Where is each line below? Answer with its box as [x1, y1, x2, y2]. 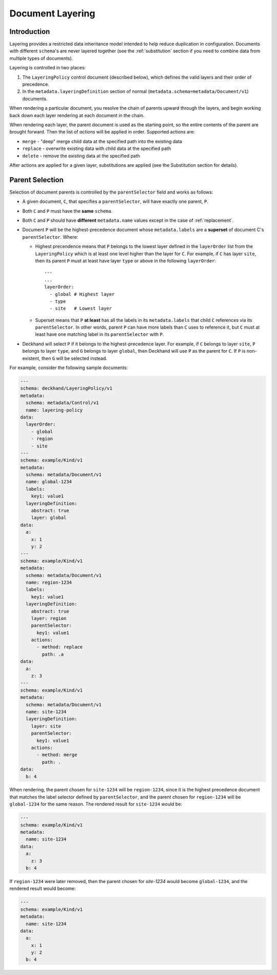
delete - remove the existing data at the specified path [22, 152, 141, 159]
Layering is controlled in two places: [9, 65, 86, 71]
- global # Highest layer [49, 291, 115, 297]
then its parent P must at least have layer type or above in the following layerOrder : [35, 257, 216, 264]
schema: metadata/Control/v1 [26, 400, 100, 406]
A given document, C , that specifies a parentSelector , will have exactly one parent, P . [22, 198, 209, 205]
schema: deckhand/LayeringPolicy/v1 [20, 386, 113, 391]
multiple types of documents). [9, 55, 73, 61]
